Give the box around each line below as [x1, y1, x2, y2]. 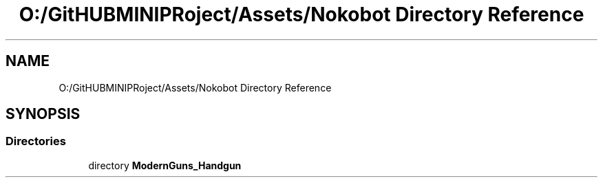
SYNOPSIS [6, 105, 81, 123]
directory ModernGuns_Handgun [88, 159, 242, 171]
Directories [6, 134, 66, 149]
